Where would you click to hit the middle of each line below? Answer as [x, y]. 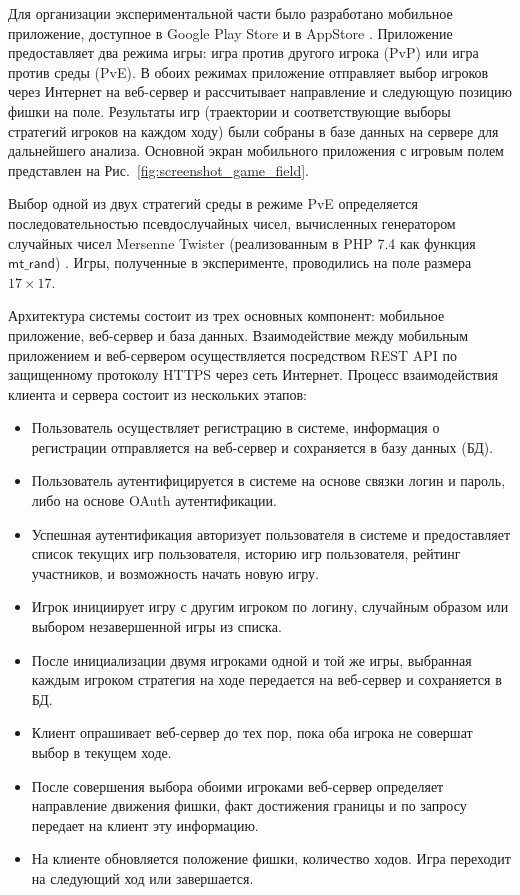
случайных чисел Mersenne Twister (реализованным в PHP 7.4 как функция [242, 242]
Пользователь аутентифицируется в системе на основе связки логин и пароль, [268, 480]
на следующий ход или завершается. [142, 877]
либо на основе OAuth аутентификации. [154, 500]
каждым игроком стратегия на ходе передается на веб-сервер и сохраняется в [266, 679]
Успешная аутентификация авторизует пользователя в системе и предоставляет [271, 533]
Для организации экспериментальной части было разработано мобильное [230, 13]
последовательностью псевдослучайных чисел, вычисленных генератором [232, 222]
